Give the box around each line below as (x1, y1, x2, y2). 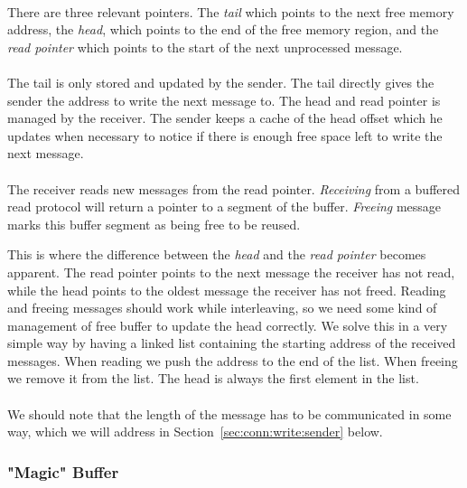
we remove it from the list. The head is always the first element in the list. (7, 369, 419, 388)
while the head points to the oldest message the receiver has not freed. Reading (7, 280, 446, 299)
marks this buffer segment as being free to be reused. (7, 214, 301, 233)
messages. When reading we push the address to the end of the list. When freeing (7, 351, 458, 370)
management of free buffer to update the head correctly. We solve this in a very (7, 315, 448, 334)
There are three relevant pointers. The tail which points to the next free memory (7, 2, 454, 21)
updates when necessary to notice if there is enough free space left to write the (7, 126, 443, 145)
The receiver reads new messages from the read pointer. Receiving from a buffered (7, 179, 461, 198)
